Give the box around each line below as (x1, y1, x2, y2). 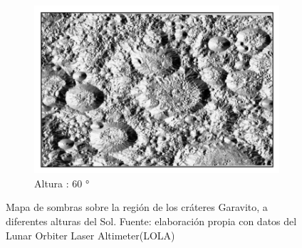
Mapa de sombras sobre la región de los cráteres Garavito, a (6, 200, 268, 215)
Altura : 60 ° (34, 175, 90, 190)
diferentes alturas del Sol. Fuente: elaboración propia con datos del (6, 214, 297, 229)
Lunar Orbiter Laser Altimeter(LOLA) (6, 227, 175, 242)
